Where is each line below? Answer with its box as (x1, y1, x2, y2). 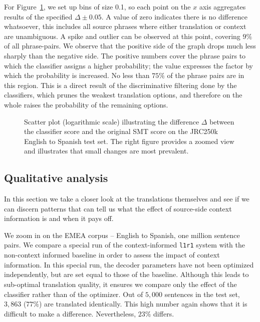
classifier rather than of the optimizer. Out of (4, 288, 143, 299)
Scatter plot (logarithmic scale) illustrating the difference (24, 116, 199, 126)
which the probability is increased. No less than (4, 70, 150, 80)
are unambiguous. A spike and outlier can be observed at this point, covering (4, 30, 240, 41)
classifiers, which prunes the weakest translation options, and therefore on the (4, 89, 242, 100)
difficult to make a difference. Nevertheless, (4, 308, 136, 318)
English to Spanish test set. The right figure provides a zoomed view (24, 135, 234, 146)
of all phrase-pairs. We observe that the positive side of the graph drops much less (4, 40, 256, 51)
